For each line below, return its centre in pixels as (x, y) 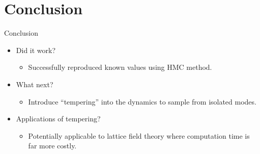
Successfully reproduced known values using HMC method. (120, 67)
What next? (35, 84)
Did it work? (36, 50)
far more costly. (52, 146)
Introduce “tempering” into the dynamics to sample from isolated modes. (142, 101)
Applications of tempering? (58, 119)
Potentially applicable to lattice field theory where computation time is (139, 135)
